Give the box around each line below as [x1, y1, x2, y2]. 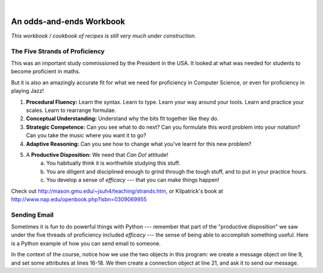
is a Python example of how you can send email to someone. [11, 239, 161, 247]
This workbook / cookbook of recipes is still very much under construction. [11, 32, 197, 39]
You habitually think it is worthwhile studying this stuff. [46, 159, 181, 167]
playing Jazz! [11, 87, 44, 95]
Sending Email [11, 210, 54, 219]
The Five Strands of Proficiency [11, 47, 105, 55]
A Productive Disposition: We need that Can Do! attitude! [26, 151, 169, 158]
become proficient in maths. [11, 68, 81, 75]
